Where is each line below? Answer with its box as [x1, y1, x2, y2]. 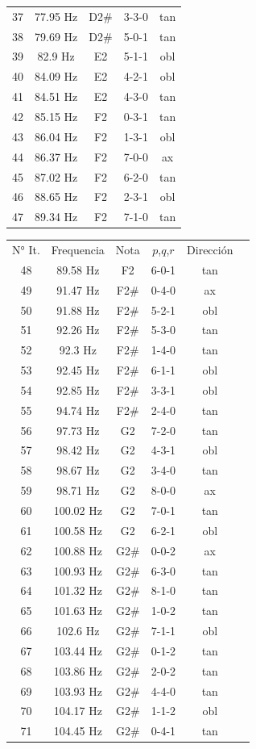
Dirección [187, 241, 233, 258]
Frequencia [51, 241, 105, 258]
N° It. [12, 241, 40, 258]
